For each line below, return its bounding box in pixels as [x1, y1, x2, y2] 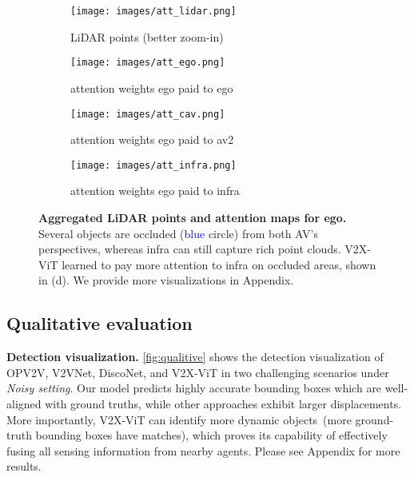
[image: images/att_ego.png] [70, 57, 225, 69]
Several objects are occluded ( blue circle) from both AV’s [38, 225, 318, 241]
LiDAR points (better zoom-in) [70, 28, 224, 45]
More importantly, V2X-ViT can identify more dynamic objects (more [6, 411, 352, 427]
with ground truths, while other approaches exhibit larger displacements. [45, 395, 402, 411]
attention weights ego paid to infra [70, 182, 240, 199]
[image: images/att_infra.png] [70, 159, 237, 171]
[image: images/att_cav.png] [70, 108, 225, 120]
